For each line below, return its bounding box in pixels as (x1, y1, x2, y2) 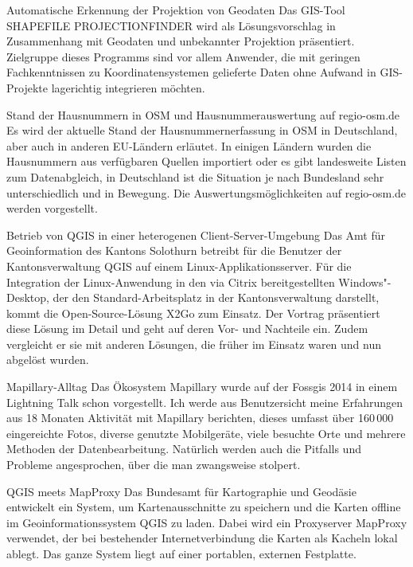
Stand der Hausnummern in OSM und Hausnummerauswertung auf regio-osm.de (6, 106, 400, 123)
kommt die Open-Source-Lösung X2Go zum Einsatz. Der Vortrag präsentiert (6, 304, 380, 321)
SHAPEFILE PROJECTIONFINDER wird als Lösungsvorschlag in (6, 17, 336, 33)
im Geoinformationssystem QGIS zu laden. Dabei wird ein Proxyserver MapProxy (6, 514, 407, 530)
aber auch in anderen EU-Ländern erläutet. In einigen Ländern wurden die (6, 137, 372, 154)
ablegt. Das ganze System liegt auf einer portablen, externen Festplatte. (6, 545, 357, 561)
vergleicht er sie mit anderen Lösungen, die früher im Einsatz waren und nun (6, 335, 382, 352)
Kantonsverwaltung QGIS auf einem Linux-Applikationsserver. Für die (6, 257, 352, 274)
